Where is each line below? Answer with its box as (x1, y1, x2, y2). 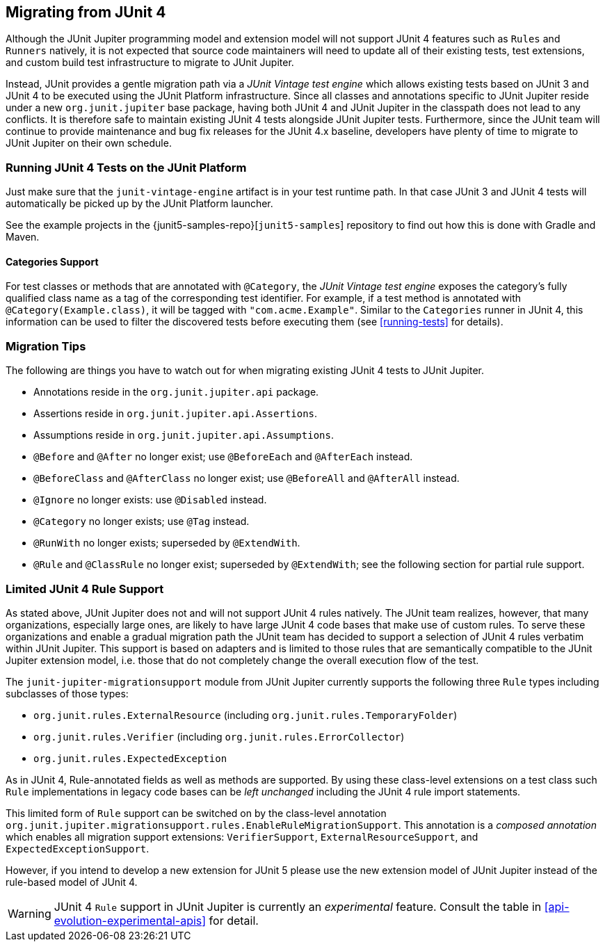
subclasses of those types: (6, 687, 129, 699)
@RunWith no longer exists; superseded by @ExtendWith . (33, 537, 300, 549)
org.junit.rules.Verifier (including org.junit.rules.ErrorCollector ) (33, 730, 405, 743)
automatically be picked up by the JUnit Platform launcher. (6, 197, 273, 210)
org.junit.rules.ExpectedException (33, 752, 227, 764)
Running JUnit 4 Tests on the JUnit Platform (6, 160, 247, 175)
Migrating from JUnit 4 (6, 3, 166, 21)
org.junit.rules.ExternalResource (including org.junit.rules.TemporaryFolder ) (33, 709, 458, 721)
